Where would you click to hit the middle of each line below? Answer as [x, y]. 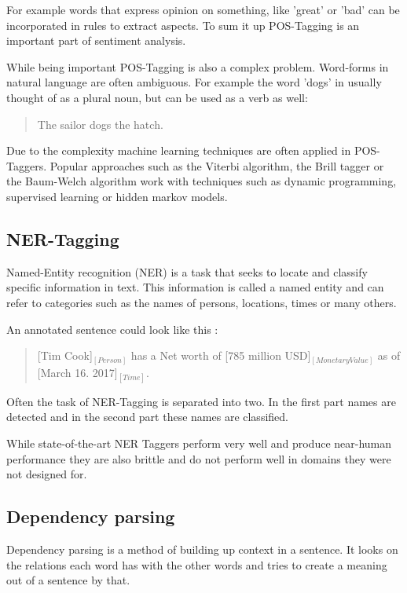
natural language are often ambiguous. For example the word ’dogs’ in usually [194, 82]
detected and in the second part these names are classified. [147, 417]
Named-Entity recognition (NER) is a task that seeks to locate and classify [187, 271]
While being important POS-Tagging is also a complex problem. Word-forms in [198, 66]
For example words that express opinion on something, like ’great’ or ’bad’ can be [203, 9]
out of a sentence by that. [68, 580]
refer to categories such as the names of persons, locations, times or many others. [202, 302]
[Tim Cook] [65, 355]
